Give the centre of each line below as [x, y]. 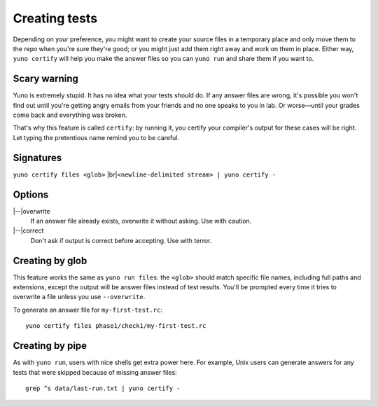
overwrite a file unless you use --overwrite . [79, 297]
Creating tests [55, 18]
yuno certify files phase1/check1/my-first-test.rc [116, 326]
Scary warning [45, 79]
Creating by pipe [50, 346]
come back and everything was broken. [70, 115]
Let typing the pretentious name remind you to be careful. [96, 137]
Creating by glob [50, 260]
